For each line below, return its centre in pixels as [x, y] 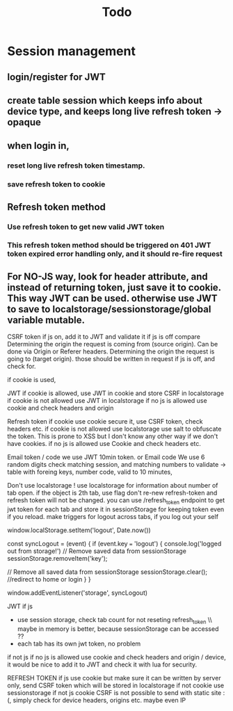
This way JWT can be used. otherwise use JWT [112, 298]
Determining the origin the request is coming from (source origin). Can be [113, 344]
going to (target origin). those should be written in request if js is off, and [111, 359]
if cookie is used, [32, 380]
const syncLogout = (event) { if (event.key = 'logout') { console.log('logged [114, 544]
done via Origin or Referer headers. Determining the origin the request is [111, 351]
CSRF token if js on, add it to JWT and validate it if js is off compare [104, 337]
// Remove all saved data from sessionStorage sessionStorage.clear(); [107, 572]
